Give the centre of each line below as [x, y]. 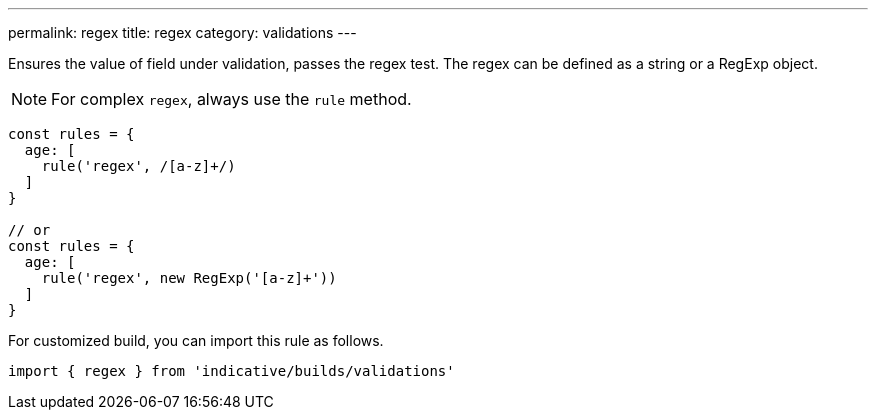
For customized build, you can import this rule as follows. [196, 340]
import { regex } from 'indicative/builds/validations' [231, 371]
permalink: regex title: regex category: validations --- [182, 32]
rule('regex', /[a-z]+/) [138, 166]
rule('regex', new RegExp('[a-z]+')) [189, 278]
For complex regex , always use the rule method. [231, 99]
